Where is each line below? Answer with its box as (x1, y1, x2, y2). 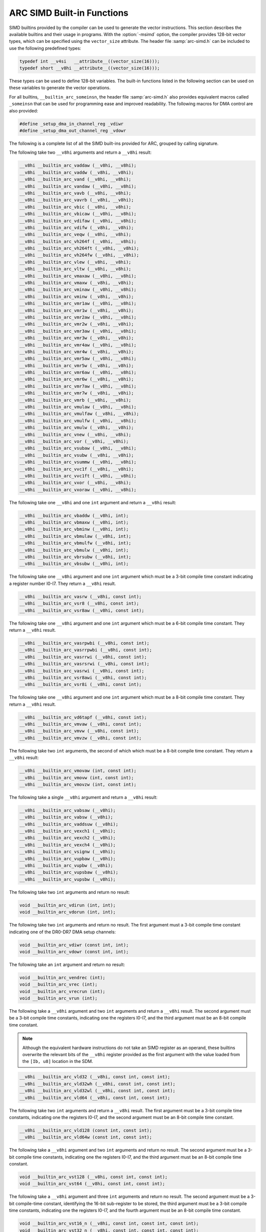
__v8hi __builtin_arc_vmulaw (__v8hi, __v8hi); (19, 404, 136, 410)
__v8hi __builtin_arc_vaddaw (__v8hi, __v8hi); (19, 163, 136, 169)
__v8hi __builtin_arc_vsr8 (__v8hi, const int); (19, 601, 139, 606)
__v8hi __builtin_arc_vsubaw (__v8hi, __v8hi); (19, 445, 136, 451)
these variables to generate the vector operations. (9, 85, 111, 91)
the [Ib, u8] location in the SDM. (22, 1059, 94, 1064)
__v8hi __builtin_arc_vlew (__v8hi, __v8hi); (19, 259, 132, 265)
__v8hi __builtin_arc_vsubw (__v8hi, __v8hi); (19, 452, 134, 458)
